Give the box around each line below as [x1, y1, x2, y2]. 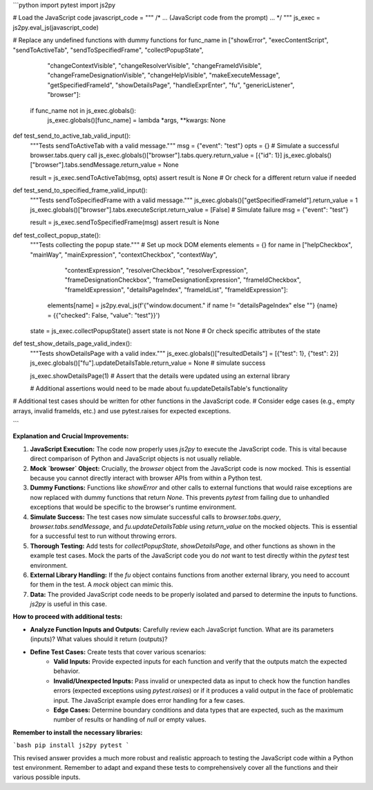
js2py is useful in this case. [30, 600, 107, 609]
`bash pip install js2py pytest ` [12, 742, 130, 749]
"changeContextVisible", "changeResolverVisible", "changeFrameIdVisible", [47, 61, 262, 69]
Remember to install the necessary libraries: [12, 728, 143, 737]
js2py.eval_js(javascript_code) [12, 23, 99, 31]
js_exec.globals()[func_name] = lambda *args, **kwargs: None [47, 116, 226, 124]
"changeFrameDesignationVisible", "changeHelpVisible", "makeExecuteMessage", [47, 71, 280, 80]
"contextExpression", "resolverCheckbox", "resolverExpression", [64, 266, 249, 274]
